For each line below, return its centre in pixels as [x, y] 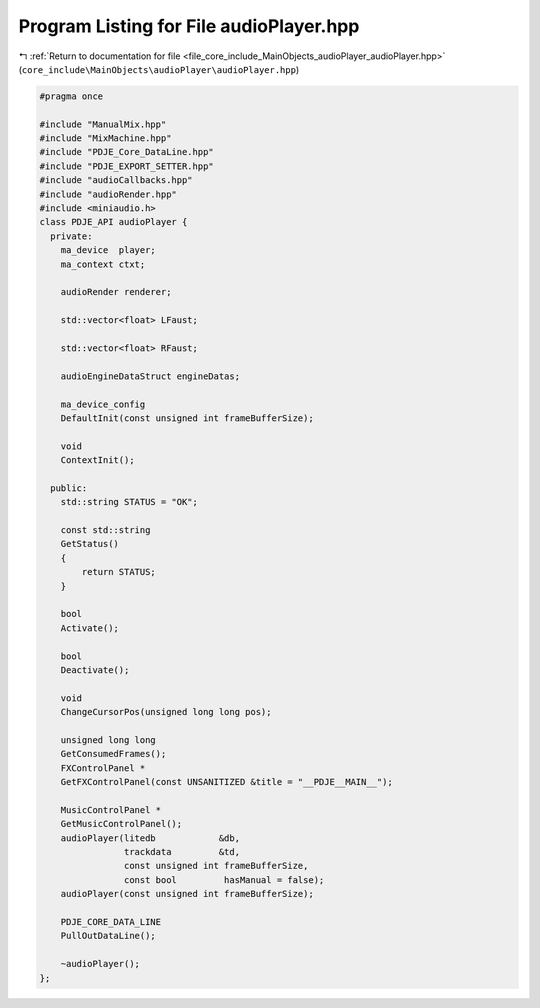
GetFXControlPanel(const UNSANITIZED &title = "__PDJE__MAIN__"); [227, 782]
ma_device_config [103, 404]
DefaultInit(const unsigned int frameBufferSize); [187, 418]
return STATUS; [119, 572]
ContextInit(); [97, 460]
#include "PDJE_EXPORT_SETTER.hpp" [126, 166]
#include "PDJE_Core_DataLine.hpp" [126, 152]
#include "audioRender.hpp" [108, 194]
